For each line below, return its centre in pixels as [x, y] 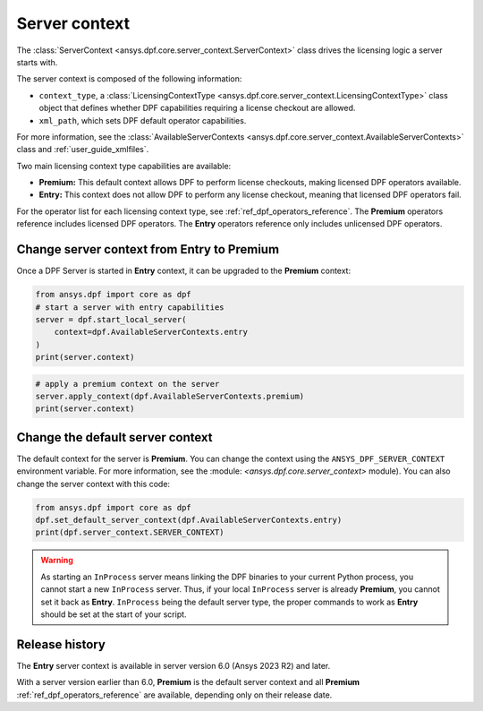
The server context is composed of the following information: [129, 79]
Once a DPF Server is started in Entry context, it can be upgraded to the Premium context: [184, 271]
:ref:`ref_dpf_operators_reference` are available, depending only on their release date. [174, 695]
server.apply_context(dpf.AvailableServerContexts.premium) [170, 397]
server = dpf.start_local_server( [111, 319]
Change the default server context [114, 437]
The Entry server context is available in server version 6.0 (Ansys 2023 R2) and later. [174, 665]
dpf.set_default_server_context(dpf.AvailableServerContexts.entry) [189, 520]
